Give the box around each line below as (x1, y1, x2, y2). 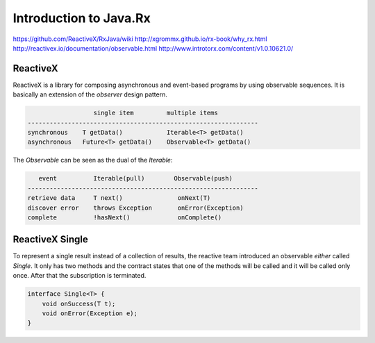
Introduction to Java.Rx (12, 10, 151, 26)
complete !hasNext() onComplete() (27, 213, 222, 221)
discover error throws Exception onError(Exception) (27, 203, 244, 212)
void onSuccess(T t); (42, 299, 116, 308)
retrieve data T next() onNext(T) (27, 194, 211, 202)
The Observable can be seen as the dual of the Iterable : (12, 156, 173, 165)
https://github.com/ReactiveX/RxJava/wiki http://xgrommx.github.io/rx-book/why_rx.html (12, 35, 267, 43)
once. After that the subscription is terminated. (12, 271, 147, 280)
